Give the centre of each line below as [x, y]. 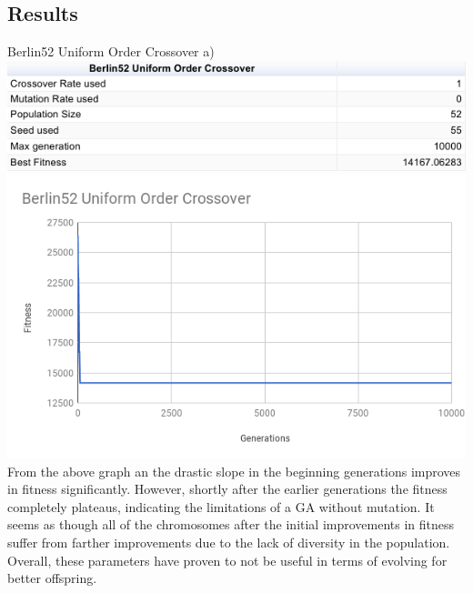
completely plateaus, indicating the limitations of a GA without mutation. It [221, 506]
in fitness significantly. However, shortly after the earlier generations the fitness [227, 489]
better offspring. [52, 578]
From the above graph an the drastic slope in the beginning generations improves [234, 471]
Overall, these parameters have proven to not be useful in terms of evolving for [227, 560]
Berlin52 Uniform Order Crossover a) [111, 51]
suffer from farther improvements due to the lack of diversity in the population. [229, 542]
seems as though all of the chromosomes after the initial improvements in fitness [231, 524]
